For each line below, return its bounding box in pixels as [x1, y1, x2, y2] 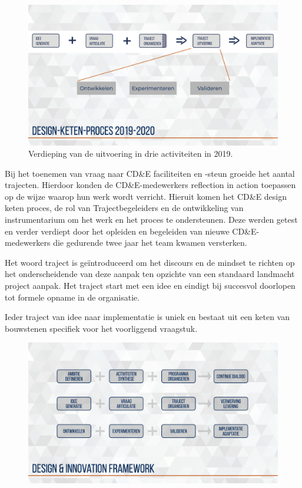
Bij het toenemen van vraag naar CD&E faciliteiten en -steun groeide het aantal [5, 167, 295, 179]
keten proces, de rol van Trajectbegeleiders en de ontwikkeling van [5, 202, 244, 214]
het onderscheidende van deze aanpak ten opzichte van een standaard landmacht [5, 268, 295, 280]
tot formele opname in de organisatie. [5, 291, 140, 303]
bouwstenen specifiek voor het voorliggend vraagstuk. [5, 322, 198, 334]
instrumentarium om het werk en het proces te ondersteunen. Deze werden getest [5, 213, 298, 226]
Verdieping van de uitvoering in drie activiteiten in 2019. [28, 147, 233, 160]
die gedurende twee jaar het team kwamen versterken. [53, 236, 247, 249]
